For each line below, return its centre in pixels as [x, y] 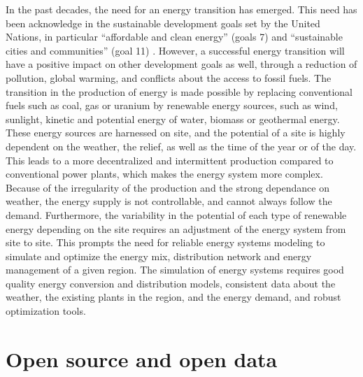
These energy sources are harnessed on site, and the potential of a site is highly [176, 133]
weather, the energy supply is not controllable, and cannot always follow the [169, 201]
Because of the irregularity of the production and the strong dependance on [168, 187]
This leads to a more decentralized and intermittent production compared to [170, 160]
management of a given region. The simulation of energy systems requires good [175, 270]
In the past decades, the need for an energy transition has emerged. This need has [181, 9]
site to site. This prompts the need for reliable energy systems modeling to [165, 242]
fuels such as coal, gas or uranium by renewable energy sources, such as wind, [172, 105]
